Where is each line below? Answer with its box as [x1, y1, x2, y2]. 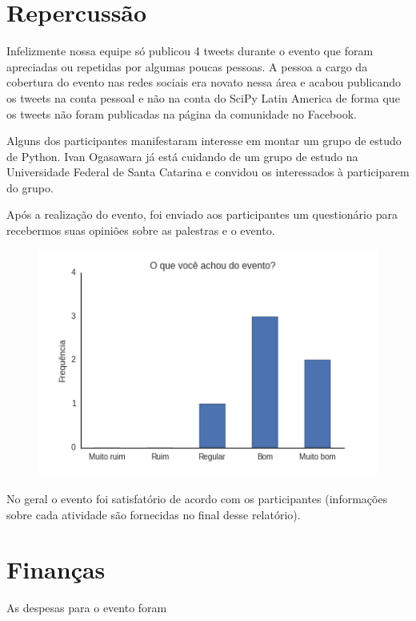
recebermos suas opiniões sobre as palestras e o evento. [6, 222, 275, 239]
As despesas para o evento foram [6, 599, 167, 616]
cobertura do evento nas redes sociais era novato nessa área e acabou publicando [6, 74, 401, 91]
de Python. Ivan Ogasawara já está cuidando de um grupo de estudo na [6, 147, 358, 164]
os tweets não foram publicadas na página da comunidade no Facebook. [6, 105, 357, 122]
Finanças [6, 553, 106, 586]
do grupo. [6, 179, 54, 196]
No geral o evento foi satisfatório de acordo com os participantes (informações [6, 490, 388, 506]
